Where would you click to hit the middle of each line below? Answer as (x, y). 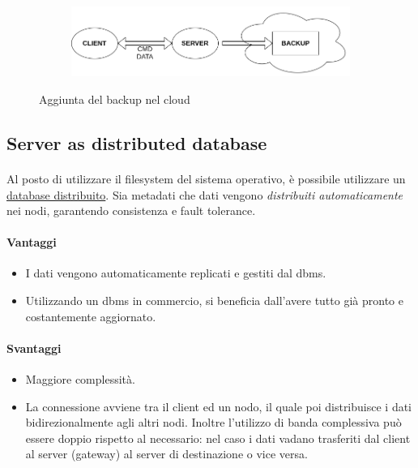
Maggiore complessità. (80, 379)
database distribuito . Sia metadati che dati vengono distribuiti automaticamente (205, 194)
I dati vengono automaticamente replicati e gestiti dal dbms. (176, 273)
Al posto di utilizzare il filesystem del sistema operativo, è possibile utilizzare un (206, 178)
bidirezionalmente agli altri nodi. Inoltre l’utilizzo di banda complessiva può (213, 422)
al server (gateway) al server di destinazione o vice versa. (166, 454)
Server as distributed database (137, 142)
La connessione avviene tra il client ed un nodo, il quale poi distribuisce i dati (219, 406)
